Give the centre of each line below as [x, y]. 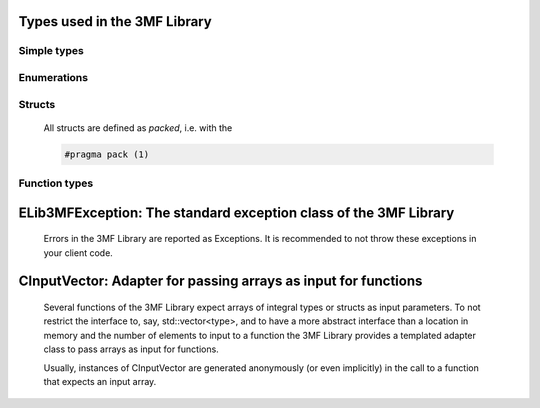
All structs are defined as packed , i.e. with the [138, 127]
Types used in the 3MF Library [115, 21]
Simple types [51, 51]
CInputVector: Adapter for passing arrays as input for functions [220, 281]
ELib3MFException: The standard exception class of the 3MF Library [236, 212]
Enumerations [53, 77]
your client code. [78, 252]
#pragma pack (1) [107, 154]
